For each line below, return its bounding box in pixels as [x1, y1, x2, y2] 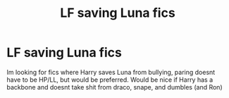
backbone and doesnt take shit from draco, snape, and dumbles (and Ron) [6, 82, 223, 91]
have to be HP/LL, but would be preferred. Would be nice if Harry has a [6, 75, 213, 84]
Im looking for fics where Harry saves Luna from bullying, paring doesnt [6, 68, 216, 76]
